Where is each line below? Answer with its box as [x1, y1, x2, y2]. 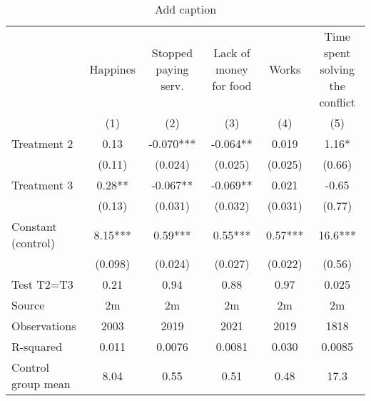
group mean [11, 375, 71, 392]
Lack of [213, 44, 250, 61]
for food [212, 77, 252, 94]
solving [320, 61, 355, 77]
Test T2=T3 [11, 276, 73, 292]
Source [11, 297, 45, 313]
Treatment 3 [11, 177, 73, 193]
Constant [11, 218, 57, 234]
